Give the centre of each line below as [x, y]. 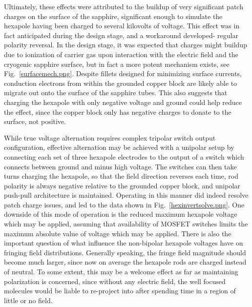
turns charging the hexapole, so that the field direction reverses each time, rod [121, 176]
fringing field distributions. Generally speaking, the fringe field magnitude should [125, 252]
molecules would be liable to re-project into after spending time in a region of [120, 291]
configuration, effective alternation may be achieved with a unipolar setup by [119, 147]
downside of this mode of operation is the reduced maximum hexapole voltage [121, 214]
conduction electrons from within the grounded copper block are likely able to [121, 83]
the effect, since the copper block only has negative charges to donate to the [118, 112]
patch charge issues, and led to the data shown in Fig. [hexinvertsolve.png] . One [124, 204]
